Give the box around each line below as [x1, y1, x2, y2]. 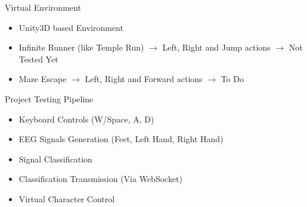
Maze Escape [18, 73, 67, 85]
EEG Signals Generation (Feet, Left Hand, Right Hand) [18, 133, 224, 145]
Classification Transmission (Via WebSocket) [18, 172, 182, 185]
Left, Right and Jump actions [162, 41, 271, 54]
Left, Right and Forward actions [85, 73, 203, 85]
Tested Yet [18, 52, 58, 65]
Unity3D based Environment [18, 21, 123, 33]
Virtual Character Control [18, 192, 115, 205]
